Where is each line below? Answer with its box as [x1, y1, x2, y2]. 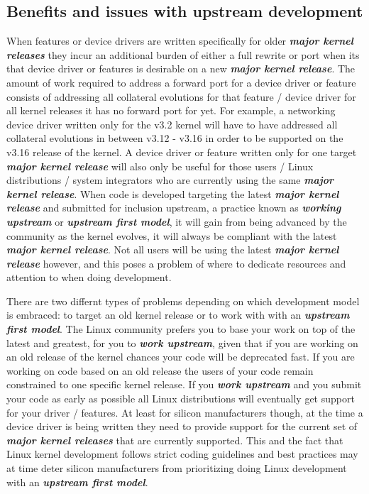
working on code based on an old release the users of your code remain [6, 363, 314, 378]
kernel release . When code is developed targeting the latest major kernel [6, 186, 339, 201]
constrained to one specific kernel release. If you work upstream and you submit [6, 377, 362, 392]
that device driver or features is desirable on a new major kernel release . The [6, 61, 356, 76]
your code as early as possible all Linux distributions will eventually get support [6, 391, 355, 406]
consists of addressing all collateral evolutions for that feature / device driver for [6, 89, 356, 104]
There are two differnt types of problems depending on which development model [6, 293, 360, 308]
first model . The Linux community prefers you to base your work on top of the [6, 322, 356, 336]
